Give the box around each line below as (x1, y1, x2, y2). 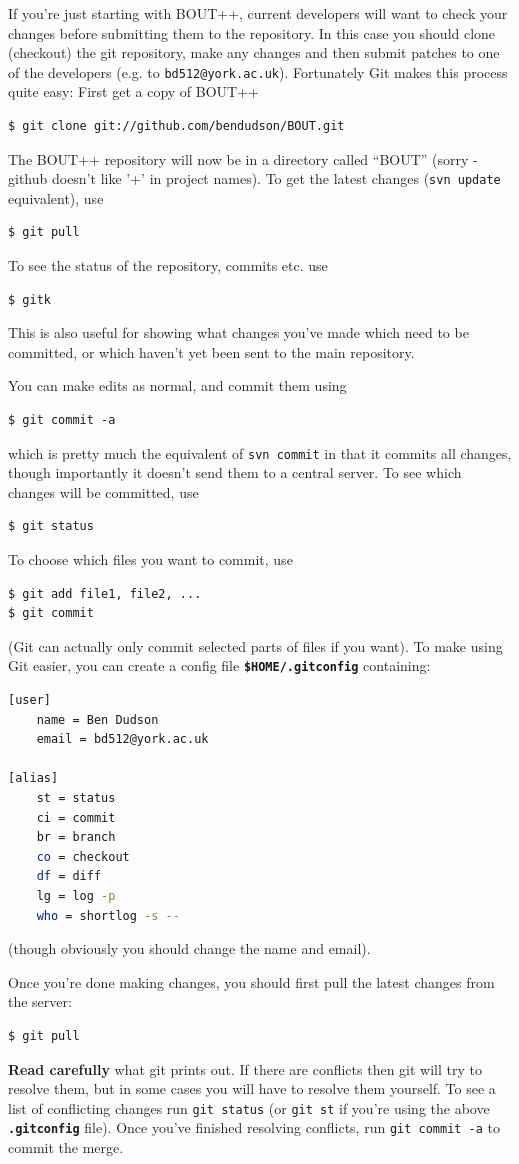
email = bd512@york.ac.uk (36, 732, 209, 747)
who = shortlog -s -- (36, 908, 180, 923)
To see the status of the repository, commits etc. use (8, 255, 328, 276)
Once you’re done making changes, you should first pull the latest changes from (8, 971, 495, 992)
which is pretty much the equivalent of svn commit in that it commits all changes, (8, 442, 512, 463)
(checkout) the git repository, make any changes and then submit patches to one (8, 42, 500, 63)
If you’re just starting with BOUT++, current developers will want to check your (8, 3, 508, 23)
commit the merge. (8, 1137, 124, 1158)
